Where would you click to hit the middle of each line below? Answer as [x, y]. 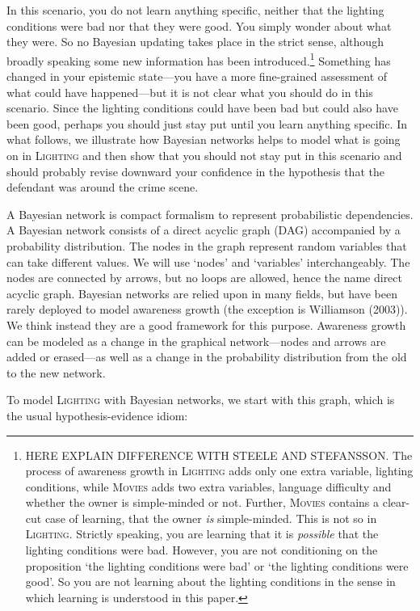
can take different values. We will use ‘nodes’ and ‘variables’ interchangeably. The [208, 261]
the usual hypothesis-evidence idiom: [97, 415]
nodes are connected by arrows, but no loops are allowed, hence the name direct [204, 278]
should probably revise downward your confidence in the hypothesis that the [195, 171]
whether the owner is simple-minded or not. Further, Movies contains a [202, 502]
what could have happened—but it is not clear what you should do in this [190, 92]
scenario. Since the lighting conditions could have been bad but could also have [202, 108]
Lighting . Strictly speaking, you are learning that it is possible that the [202, 534]
